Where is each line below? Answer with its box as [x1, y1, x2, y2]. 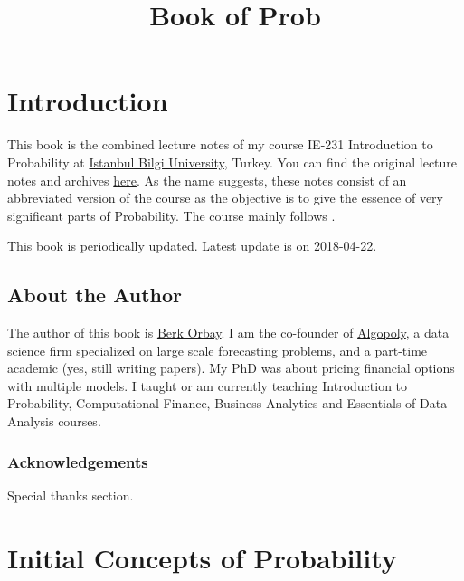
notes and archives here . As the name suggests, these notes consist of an [7, 170, 407, 189]
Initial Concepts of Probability [7, 538, 397, 576]
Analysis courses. [7, 412, 101, 431]
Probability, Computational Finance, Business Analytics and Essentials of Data [7, 394, 448, 413]
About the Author [7, 281, 183, 309]
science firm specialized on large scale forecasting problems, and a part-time [7, 340, 428, 359]
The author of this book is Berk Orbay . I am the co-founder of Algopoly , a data [7, 323, 450, 342]
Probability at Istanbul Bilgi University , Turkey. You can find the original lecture [7, 152, 458, 171]
